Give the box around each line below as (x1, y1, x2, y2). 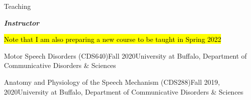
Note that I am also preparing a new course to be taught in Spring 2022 (4, 34, 221, 44)
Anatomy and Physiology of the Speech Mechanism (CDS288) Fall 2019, (4, 76, 220, 87)
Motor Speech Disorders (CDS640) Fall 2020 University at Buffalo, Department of (4, 50, 247, 61)
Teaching (4, 1, 31, 11)
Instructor (4, 17, 39, 28)
